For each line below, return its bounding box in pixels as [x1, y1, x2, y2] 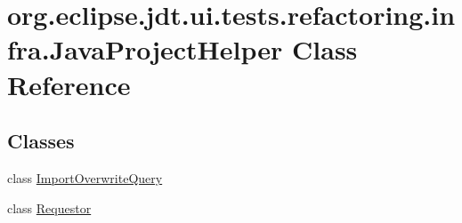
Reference [7, 66, 131, 102]
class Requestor [7, 198, 92, 217]
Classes [7, 127, 75, 155]
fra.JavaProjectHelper [7, 31, 283, 68]
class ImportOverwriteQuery [7, 168, 163, 187]
